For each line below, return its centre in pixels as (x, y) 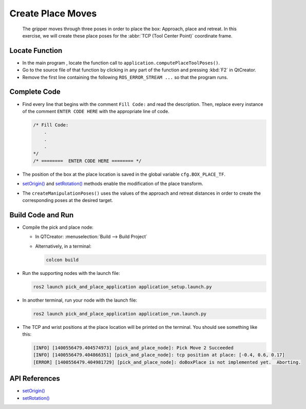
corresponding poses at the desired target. (68, 200)
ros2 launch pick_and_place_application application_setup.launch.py (122, 287)
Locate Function (36, 51)
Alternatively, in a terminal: (63, 246)
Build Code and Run (42, 215)
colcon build (62, 260)
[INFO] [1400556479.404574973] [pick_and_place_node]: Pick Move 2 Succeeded (133, 348)
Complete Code (35, 92)
